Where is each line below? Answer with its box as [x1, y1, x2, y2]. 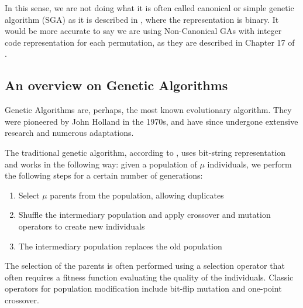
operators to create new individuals [18, 220, 145, 232]
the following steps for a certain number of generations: [5, 169, 203, 182]
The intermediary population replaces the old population [18, 239, 222, 252]
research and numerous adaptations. [5, 126, 134, 139]
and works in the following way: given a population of [5, 158, 197, 170]
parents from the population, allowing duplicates [50, 189, 224, 201]
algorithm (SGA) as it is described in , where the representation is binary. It [5, 13, 279, 25]
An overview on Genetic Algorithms [5, 76, 228, 94]
